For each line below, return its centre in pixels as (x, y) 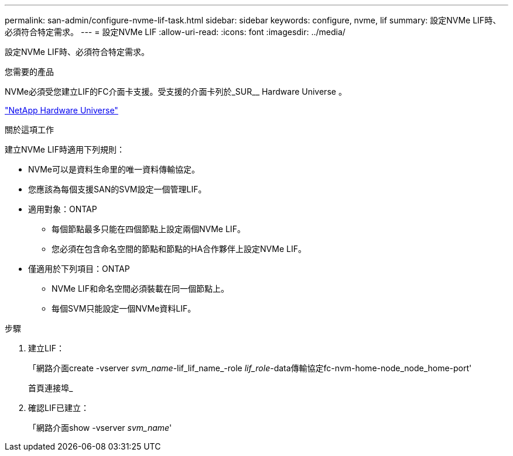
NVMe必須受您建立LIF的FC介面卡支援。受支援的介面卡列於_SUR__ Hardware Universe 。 (176, 91)
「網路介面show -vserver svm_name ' (100, 428)
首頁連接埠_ (51, 388)
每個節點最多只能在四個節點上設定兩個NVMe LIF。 (148, 229)
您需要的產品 (29, 72)
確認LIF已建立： (59, 408)
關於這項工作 (29, 129)
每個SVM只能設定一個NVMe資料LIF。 (124, 308)
